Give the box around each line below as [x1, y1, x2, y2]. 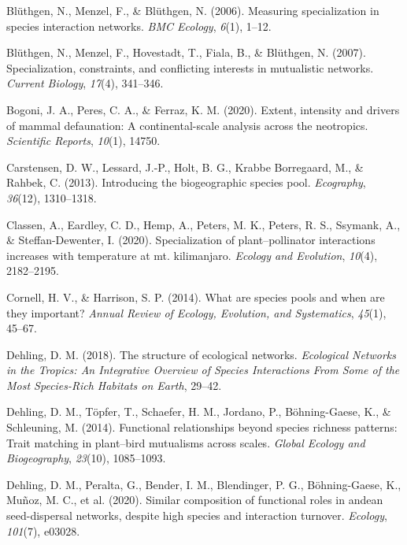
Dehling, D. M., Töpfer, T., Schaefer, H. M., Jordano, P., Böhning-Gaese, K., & [6, 403, 391, 420]
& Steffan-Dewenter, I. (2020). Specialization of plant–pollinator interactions [6, 232, 376, 248]
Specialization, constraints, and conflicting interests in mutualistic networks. [6, 59, 374, 76]
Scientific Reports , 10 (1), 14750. [6, 132, 161, 149]
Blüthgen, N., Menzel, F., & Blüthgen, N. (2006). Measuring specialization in [6, 2, 379, 18]
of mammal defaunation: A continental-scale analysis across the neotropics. [6, 117, 368, 133]
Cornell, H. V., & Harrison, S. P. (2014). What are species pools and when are [6, 288, 385, 305]
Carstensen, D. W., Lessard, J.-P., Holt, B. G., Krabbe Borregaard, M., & [6, 158, 364, 175]
